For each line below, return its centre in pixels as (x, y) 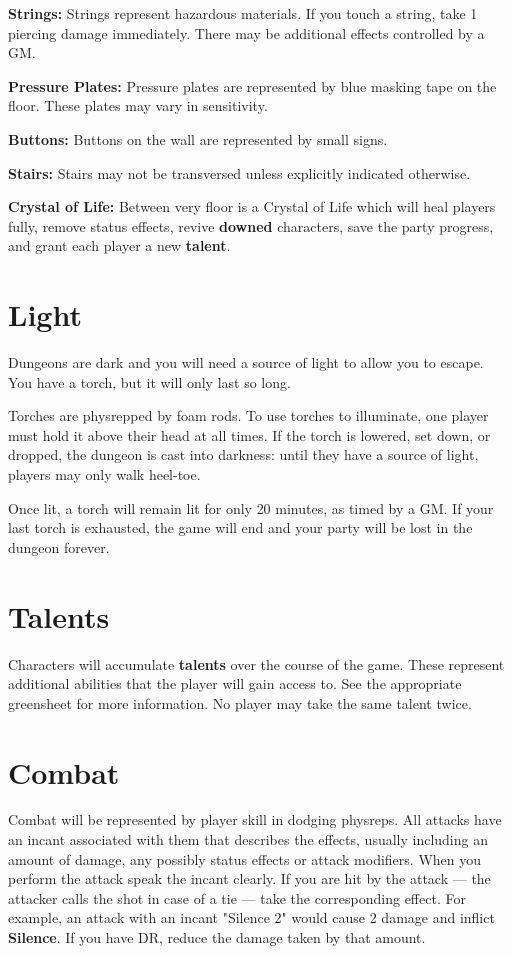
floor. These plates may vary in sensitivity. (138, 105)
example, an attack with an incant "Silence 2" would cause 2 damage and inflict (251, 917)
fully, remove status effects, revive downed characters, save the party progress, (251, 225)
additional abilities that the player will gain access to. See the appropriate (235, 683)
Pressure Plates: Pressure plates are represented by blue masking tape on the (252, 85)
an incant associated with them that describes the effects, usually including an (248, 839)
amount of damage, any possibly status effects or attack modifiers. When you (245, 858)
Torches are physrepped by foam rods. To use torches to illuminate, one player (248, 415)
